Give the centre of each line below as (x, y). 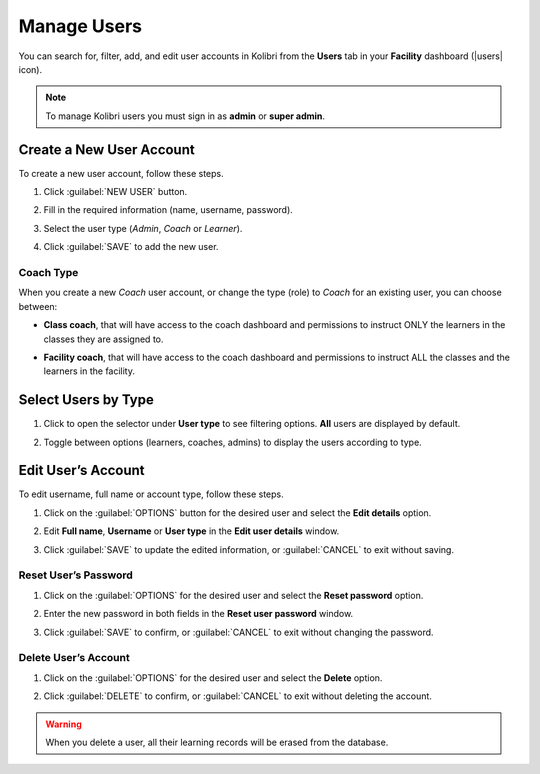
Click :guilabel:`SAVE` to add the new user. (131, 247)
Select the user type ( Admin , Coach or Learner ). (143, 228)
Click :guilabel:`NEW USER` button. (115, 192)
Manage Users (80, 26)
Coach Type (48, 272)
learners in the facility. (89, 371)
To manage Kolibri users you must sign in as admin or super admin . (185, 116)
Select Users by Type (86, 400)
